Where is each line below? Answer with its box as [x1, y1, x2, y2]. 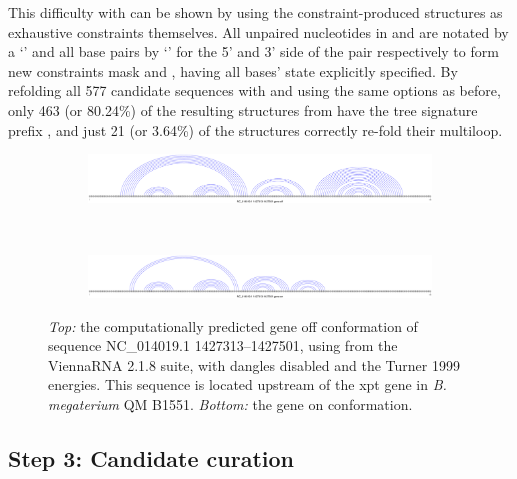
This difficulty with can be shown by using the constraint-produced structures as [8, 2, 503, 22]
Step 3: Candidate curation [8, 443, 294, 473]
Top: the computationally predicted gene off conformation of [48, 315, 418, 336]
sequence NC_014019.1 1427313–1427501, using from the [48, 335, 398, 356]
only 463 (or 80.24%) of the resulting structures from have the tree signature [8, 99, 478, 120]
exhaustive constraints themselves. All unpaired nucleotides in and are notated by [8, 21, 509, 42]
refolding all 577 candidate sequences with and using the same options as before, [8, 80, 501, 101]
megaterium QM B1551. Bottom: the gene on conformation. [48, 394, 413, 415]
